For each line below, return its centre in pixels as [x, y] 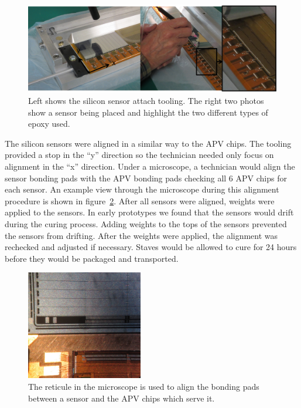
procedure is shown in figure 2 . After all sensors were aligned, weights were [140, 200]
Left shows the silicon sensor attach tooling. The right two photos [146, 101]
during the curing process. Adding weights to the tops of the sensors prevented [146, 224]
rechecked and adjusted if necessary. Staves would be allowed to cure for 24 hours [151, 247]
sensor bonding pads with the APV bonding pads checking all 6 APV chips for [146, 178]
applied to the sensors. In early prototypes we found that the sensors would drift [149, 212]
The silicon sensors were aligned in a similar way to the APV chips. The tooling [148, 143]
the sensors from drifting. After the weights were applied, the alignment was [141, 235]
